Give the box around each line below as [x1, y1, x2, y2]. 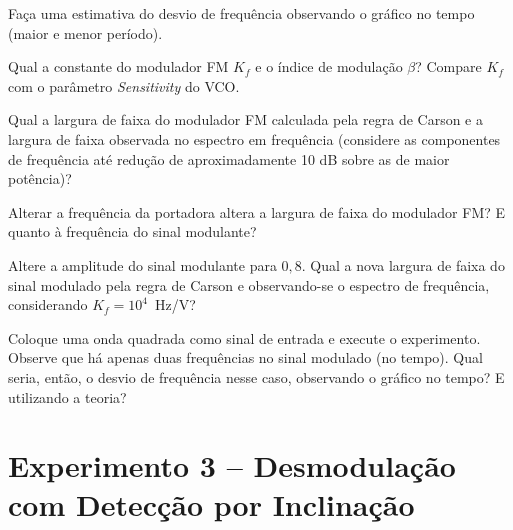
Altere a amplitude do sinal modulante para [8, 254, 277, 275]
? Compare [415, 56, 482, 77]
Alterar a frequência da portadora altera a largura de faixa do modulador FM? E [8, 201, 506, 222]
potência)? [8, 168, 72, 189]
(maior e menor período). [8, 22, 163, 43]
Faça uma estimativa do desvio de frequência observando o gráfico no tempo [8, 3, 475, 23]
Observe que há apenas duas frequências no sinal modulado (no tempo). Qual [8, 347, 483, 368]
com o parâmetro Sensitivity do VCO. [8, 75, 240, 96]
